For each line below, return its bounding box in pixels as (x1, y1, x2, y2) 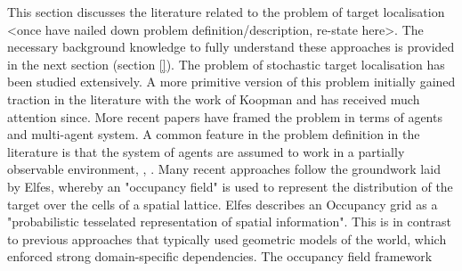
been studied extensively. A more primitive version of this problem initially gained (7, 72, 456, 91)
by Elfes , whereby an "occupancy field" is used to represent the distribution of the (7, 177, 453, 195)
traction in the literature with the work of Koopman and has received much (7, 89, 420, 108)
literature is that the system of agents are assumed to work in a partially (7, 142, 405, 160)
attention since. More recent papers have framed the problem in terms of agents (7, 107, 442, 126)
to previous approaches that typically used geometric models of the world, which (7, 229, 447, 248)
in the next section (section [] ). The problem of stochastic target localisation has (7, 54, 445, 73)
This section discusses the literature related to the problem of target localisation (7, 3, 445, 21)
